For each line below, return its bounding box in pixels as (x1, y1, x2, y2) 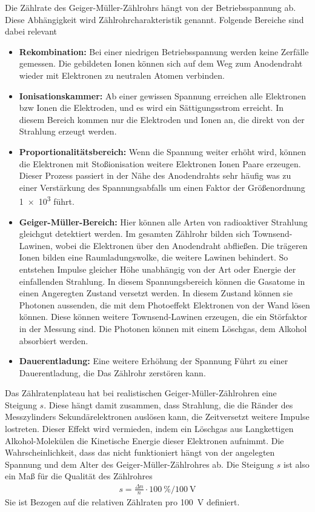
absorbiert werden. (19, 334, 88, 347)
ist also (283, 457, 310, 470)
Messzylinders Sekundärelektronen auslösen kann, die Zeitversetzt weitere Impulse (5, 410, 310, 423)
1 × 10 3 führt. (19, 193, 75, 207)
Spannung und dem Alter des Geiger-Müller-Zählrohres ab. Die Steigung (5, 457, 274, 470)
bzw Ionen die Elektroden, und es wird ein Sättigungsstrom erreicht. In (19, 101, 283, 114)
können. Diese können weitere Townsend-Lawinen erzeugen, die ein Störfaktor (19, 310, 308, 323)
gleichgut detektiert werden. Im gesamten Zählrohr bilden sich (19, 227, 250, 240)
